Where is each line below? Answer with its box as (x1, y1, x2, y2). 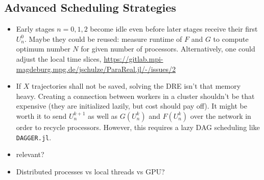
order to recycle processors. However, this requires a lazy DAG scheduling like (16, 121, 260, 132)
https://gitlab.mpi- (104, 53, 163, 64)
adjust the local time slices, (16, 53, 102, 64)
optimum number (16, 43, 70, 54)
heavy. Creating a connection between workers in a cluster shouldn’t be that (16, 90, 255, 101)
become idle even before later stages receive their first (90, 23, 258, 34)
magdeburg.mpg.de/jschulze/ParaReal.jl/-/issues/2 (16, 63, 176, 74)
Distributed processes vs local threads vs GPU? (16, 166, 165, 176)
